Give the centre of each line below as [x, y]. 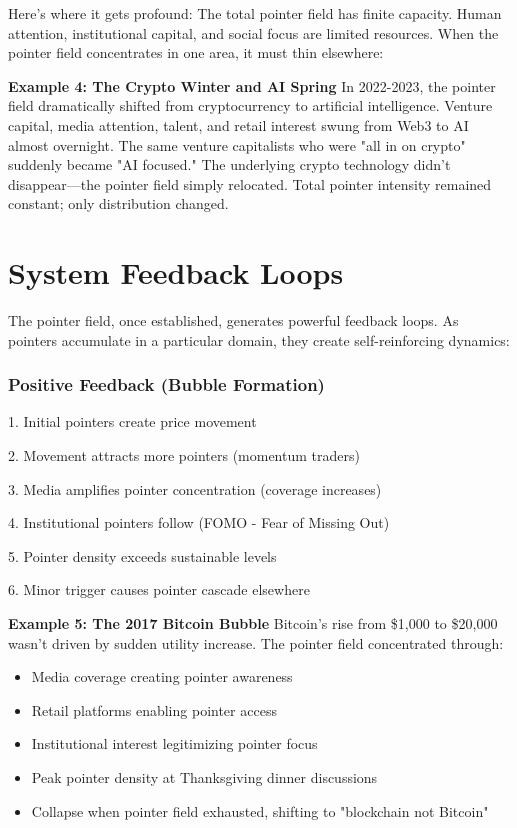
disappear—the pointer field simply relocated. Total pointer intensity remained [250, 183]
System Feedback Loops [176, 272]
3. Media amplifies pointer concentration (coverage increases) [195, 488]
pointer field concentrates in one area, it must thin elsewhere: [196, 52]
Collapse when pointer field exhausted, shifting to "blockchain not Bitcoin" [260, 810]
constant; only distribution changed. [118, 203]
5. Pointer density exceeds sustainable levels [142, 555]
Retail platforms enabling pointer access [154, 709]
